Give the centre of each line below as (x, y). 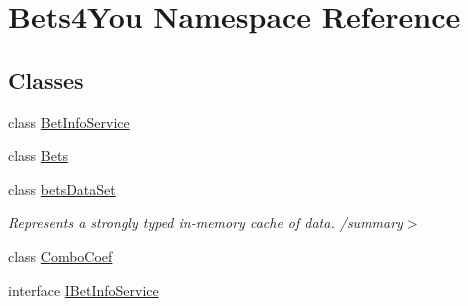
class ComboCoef (60, 255)
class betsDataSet (62, 188)
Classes (46, 79)
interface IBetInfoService (83, 289)
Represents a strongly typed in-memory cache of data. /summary (205, 222)
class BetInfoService (69, 121)
